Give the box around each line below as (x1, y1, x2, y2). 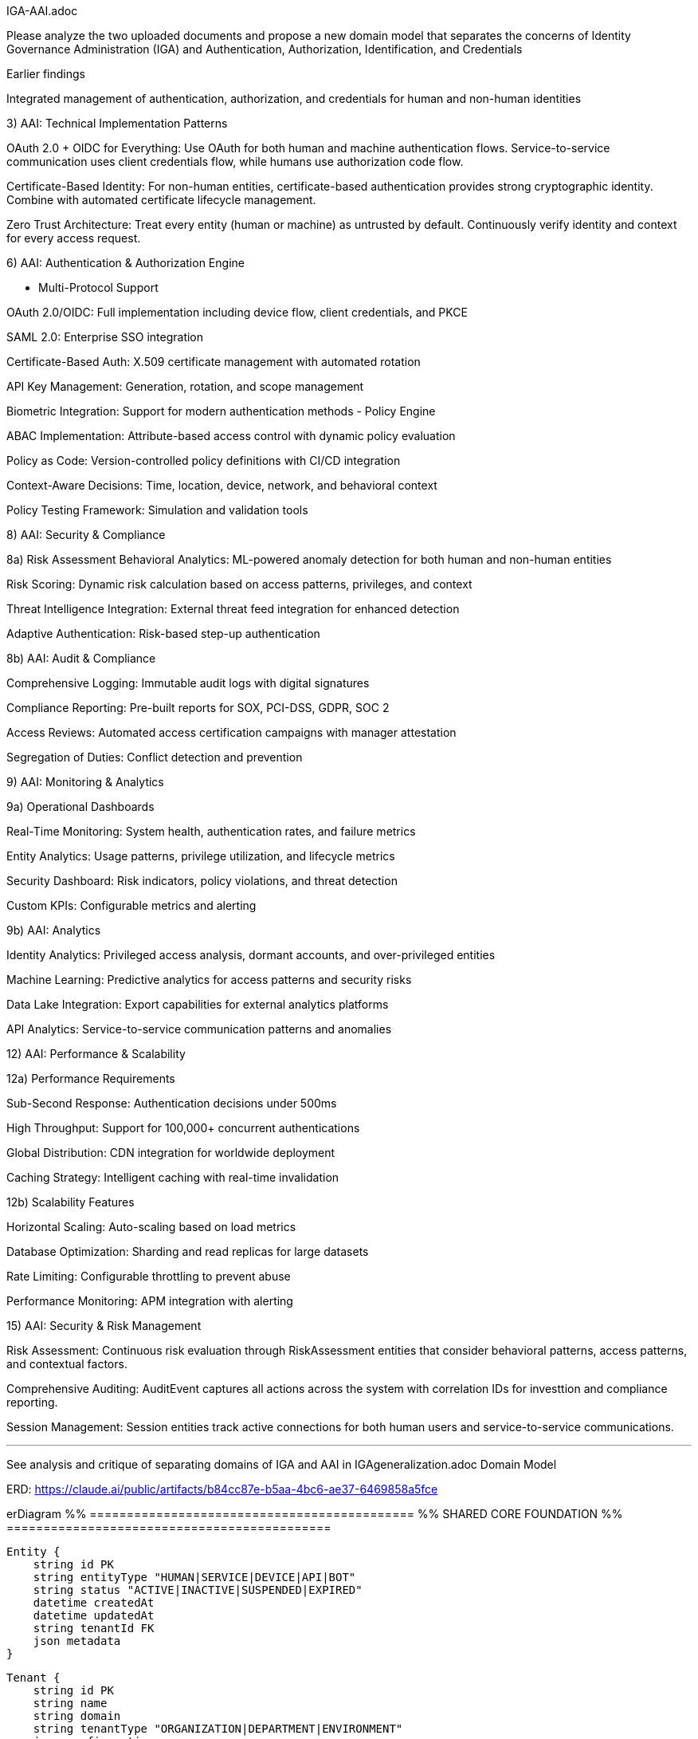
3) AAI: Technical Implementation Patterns (6, 116, 228, 130)
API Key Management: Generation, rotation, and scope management (6, 380, 364, 393)
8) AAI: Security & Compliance (6, 528, 166, 541)
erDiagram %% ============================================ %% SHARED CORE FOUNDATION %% (6, 1507, 623, 1521)
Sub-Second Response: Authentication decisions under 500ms (6, 1096, 337, 1110)
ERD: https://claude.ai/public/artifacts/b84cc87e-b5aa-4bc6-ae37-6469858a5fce (6, 1482, 438, 1496)
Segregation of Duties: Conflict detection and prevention (6, 750, 303, 764)
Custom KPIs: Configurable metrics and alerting (6, 899, 257, 912)
